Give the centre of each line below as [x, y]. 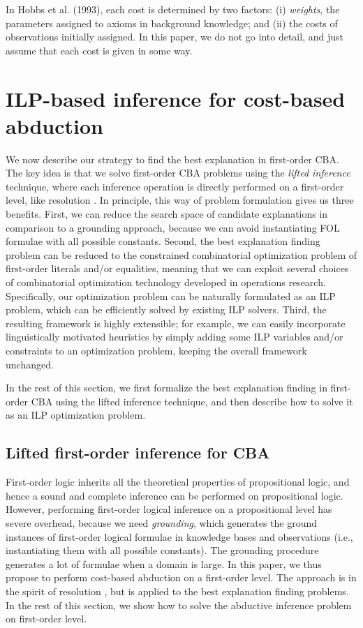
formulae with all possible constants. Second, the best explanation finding [163, 241]
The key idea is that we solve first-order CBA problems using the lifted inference [178, 173]
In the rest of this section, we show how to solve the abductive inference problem [179, 605]
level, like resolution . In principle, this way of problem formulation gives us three [180, 200]
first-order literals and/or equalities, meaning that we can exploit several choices [177, 268]
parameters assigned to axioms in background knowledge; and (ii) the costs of [172, 23]
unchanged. [30, 364]
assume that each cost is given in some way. [99, 50]
